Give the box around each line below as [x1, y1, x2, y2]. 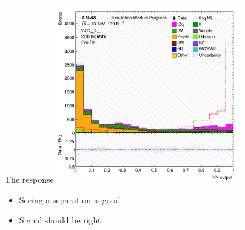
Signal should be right [19, 214, 101, 226]
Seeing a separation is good [19, 193, 121, 206]
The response [5, 173, 54, 186]
